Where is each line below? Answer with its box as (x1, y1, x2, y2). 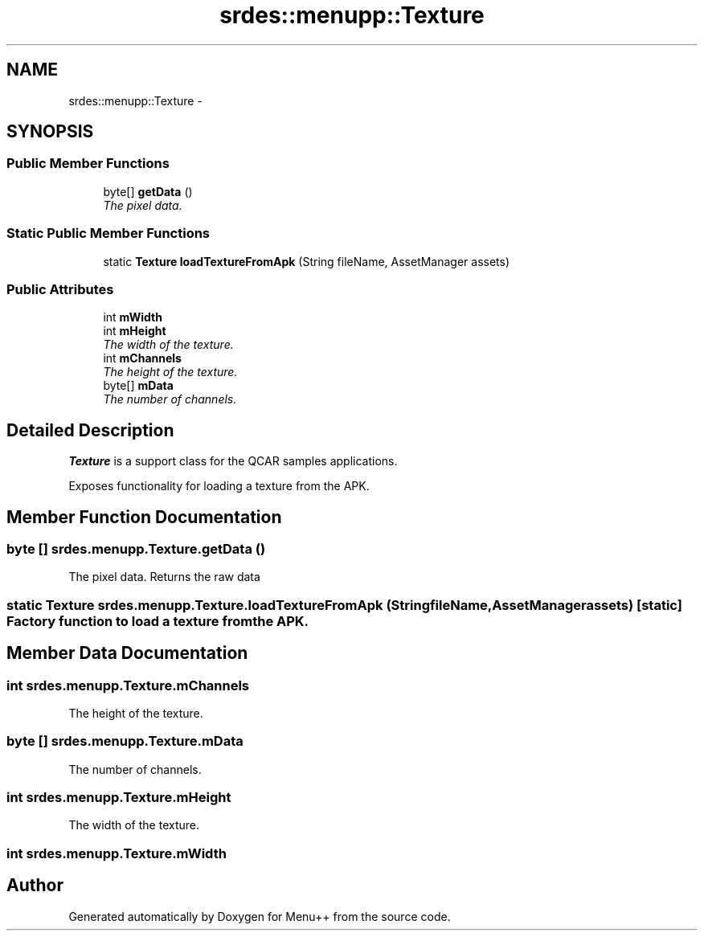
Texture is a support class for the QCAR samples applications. (68, 454, 398, 468)
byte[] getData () (103, 184, 193, 198)
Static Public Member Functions (6, 225, 211, 242)
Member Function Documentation (6, 506, 282, 527)
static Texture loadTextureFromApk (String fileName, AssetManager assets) (103, 254, 510, 268)
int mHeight (103, 324, 166, 338)
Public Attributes (6, 280, 114, 297)
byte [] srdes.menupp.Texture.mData (6, 733, 244, 750)
